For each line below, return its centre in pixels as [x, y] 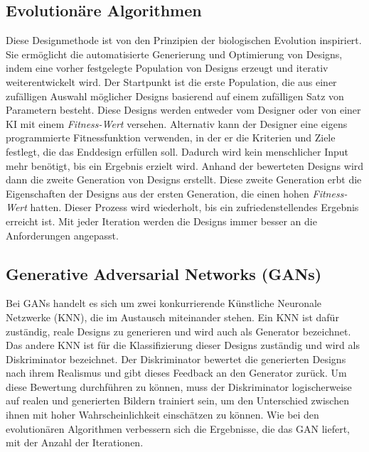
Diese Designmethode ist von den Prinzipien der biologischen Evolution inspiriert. [184, 40]
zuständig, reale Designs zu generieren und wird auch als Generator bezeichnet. [178, 331]
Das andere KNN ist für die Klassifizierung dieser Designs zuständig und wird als [183, 345]
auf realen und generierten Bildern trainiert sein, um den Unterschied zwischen [177, 400]
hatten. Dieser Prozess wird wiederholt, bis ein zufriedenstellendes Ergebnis [194, 207]
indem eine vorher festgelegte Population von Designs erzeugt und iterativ [167, 68]
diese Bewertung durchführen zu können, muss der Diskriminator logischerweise [179, 386]
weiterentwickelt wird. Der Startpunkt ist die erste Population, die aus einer [171, 81]
